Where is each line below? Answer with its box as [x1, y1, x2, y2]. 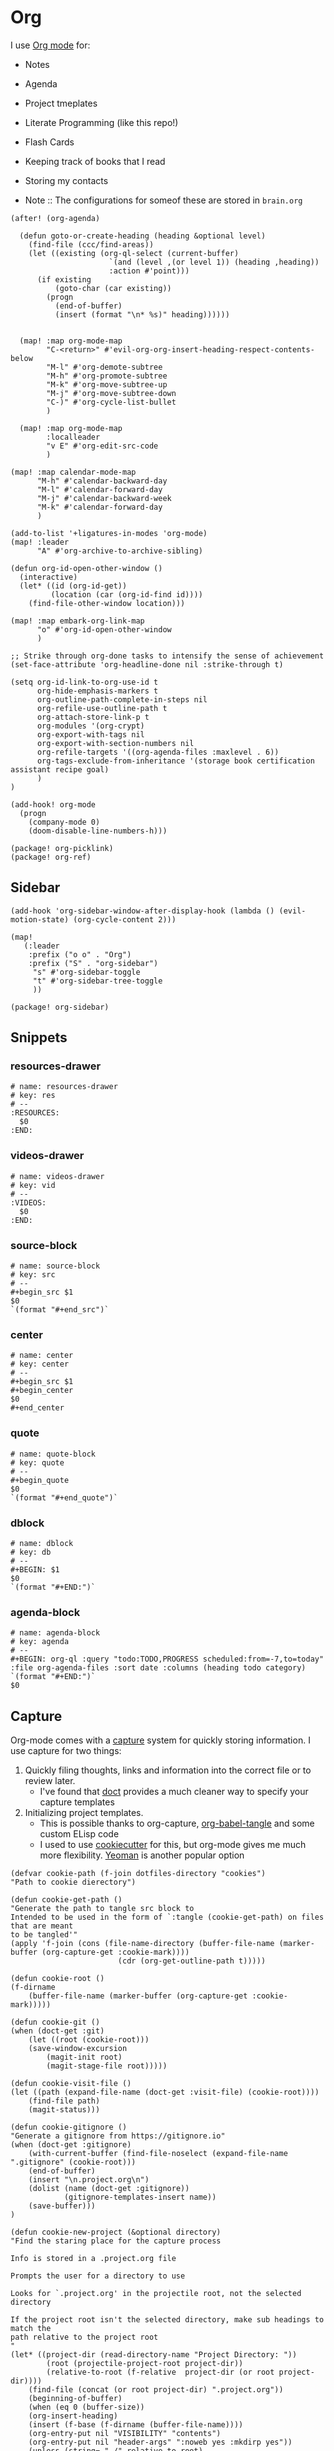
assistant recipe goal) [10, 764, 110, 775]
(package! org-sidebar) [10, 1002, 110, 1012]
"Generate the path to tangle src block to [10, 1904, 195, 1914]
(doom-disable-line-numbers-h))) [28, 826, 168, 836]
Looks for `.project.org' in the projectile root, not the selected [10, 2289, 302, 2299]
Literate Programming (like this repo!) [24, 116, 179, 128]
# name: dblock [10, 1538, 74, 1548]
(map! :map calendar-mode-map [10, 467, 137, 477]
